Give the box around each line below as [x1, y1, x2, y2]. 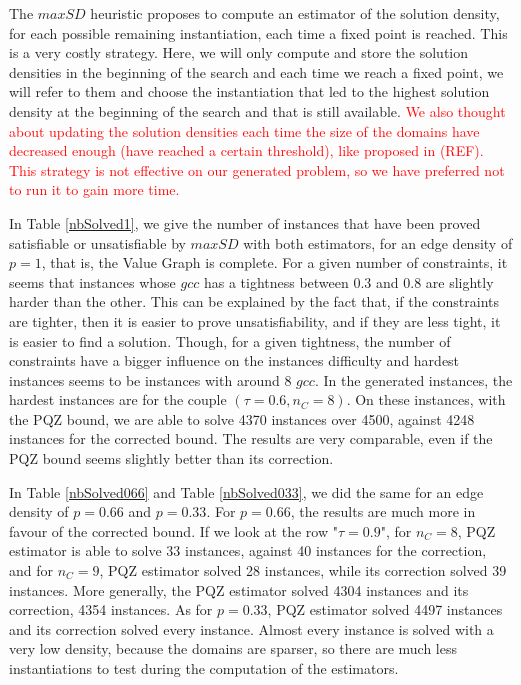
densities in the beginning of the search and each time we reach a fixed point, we [9, 61, 504, 82]
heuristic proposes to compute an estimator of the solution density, [90, 3, 500, 23]
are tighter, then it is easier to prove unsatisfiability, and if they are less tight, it [9, 310, 501, 331]
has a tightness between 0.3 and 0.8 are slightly [203, 271, 494, 292]
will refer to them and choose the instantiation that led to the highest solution [9, 81, 490, 102]
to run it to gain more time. [9, 179, 180, 200]
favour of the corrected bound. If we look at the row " [9, 520, 338, 541]
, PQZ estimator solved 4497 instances [267, 599, 503, 620]
